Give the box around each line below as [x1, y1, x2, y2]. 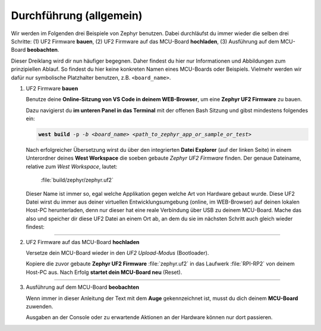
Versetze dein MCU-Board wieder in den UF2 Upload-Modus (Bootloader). [26, 249, 209, 256]
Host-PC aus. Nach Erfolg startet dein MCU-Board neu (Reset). [26, 268, 182, 276]
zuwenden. [26, 302, 53, 310]
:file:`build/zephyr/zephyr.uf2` [40, 176, 114, 184]
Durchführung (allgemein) [11, 9, 143, 22]
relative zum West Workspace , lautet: [26, 163, 118, 170]
